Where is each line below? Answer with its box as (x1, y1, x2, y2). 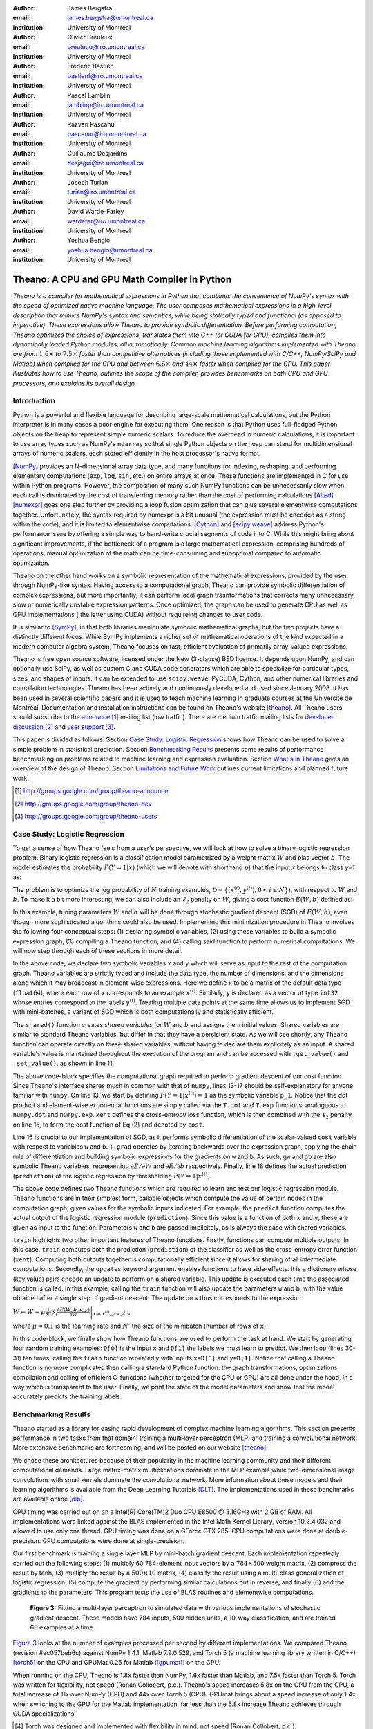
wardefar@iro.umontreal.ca (67, 216, 145, 225)
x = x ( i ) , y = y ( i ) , (93, 1307, 131, 1317)
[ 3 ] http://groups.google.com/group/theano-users (15, 812, 157, 820)
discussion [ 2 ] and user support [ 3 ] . (12, 723, 115, 731)
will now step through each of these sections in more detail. (12, 947, 183, 954)
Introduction (12, 396, 55, 406)
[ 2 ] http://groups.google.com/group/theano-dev (15, 799, 152, 808)
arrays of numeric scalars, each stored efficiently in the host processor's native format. (12, 450, 261, 458)
